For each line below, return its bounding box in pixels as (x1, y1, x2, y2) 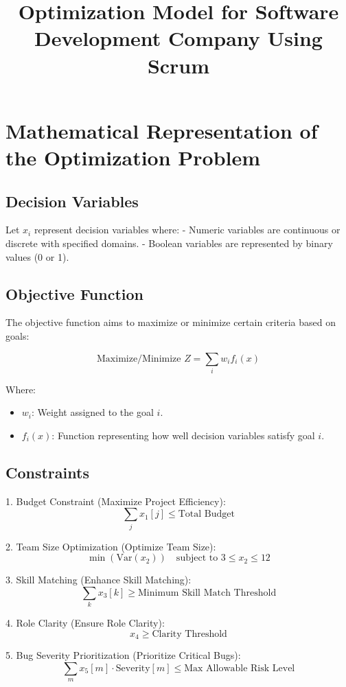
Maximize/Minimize (97, 353, 181, 364)
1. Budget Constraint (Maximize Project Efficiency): (5, 493, 226, 508)
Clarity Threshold (152, 629, 227, 639)
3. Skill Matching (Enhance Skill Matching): (5, 572, 192, 587)
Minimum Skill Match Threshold (138, 587, 277, 598)
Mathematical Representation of (5, 116, 318, 144)
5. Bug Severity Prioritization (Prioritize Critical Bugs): (5, 648, 241, 662)
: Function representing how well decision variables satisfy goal (51, 428, 315, 443)
